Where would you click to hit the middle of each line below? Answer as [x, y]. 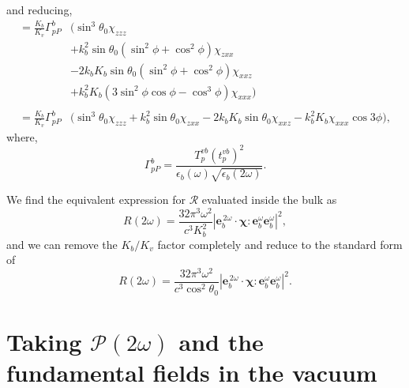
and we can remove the [62, 244]
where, [22, 136]
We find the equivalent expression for [96, 200]
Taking [44, 341]
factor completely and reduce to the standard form [280, 244]
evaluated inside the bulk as [269, 200]
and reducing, [39, 9]
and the [221, 341]
